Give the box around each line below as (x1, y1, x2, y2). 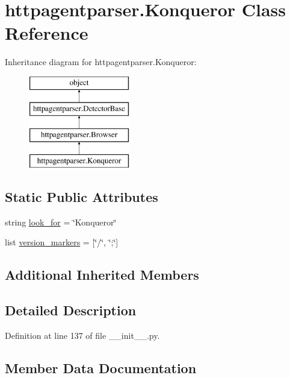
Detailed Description (5, 301, 137, 320)
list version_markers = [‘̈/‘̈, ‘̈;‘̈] (5, 236, 119, 248)
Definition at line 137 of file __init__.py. (5, 329, 160, 342)
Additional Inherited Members (5, 265, 199, 284)
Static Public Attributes (5, 187, 158, 206)
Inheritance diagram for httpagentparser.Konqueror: (5, 55, 197, 68)
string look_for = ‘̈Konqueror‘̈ (5, 215, 117, 228)
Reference (5, 20, 88, 45)
